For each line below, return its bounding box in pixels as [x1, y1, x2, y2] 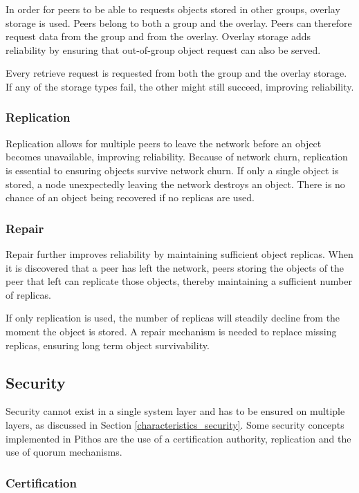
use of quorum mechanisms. [6, 445, 122, 459]
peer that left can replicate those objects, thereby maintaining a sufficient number [6, 274, 352, 288]
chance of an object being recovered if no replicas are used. [6, 190, 255, 205]
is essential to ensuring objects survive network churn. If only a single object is [6, 162, 339, 177]
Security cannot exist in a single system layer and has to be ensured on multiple [6, 404, 345, 418]
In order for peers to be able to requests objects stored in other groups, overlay [6, 2, 340, 16]
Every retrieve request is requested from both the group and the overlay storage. [6, 66, 347, 80]
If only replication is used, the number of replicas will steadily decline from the [6, 310, 340, 325]
